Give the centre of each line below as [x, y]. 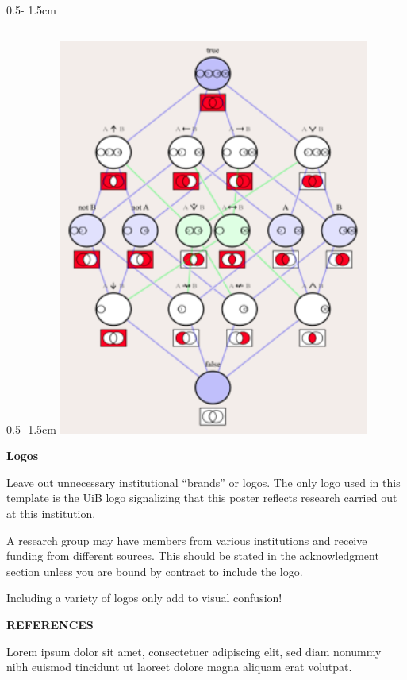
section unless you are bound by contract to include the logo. [155, 571]
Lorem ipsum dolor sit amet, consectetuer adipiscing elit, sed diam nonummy [194, 651]
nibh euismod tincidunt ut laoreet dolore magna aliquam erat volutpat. [179, 667]
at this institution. [51, 513]
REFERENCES [50, 624]
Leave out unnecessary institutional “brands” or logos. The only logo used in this [203, 482]
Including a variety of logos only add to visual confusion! [144, 598]
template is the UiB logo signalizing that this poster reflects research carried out [202, 498]
